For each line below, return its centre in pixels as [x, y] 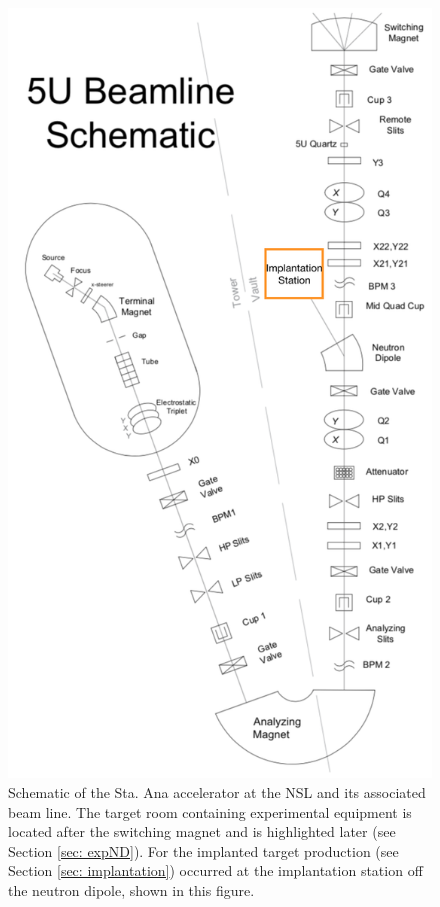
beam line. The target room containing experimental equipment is [210, 811]
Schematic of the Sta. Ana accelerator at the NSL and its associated [217, 792]
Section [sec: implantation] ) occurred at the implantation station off [215, 870]
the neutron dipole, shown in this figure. [131, 889]
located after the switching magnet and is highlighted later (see [202, 831]
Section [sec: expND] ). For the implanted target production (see [203, 850]
